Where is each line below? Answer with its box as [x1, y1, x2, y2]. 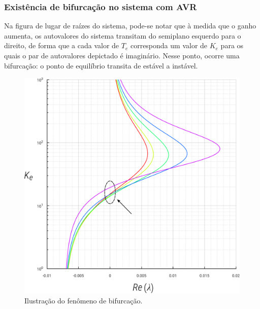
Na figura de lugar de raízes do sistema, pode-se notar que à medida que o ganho [4, 20, 256, 31]
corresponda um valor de [130, 40, 208, 51]
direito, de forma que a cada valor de [4, 40, 119, 51]
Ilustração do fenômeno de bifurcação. [24, 295, 143, 305]
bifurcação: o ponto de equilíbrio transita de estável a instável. [4, 60, 198, 71]
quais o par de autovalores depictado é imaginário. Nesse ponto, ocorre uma [4, 50, 240, 60]
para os [220, 40, 244, 51]
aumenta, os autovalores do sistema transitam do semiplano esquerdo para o [4, 30, 241, 41]
